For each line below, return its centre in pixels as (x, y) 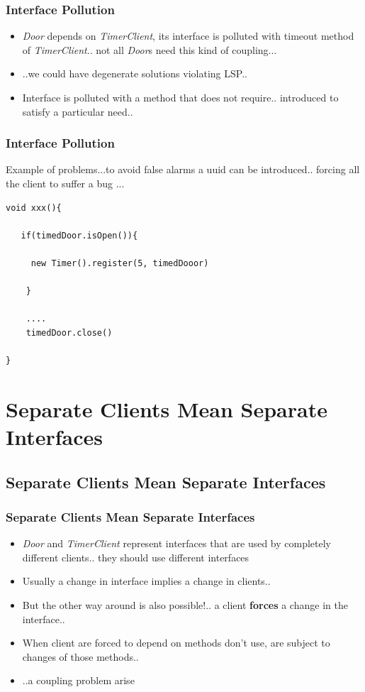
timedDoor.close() (69, 333)
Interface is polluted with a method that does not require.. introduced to (180, 97)
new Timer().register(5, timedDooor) (120, 263)
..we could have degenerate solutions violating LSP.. (135, 73)
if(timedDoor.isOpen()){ (79, 235)
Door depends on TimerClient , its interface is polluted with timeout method (188, 36)
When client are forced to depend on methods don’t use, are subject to (176, 643)
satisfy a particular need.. (78, 111)
